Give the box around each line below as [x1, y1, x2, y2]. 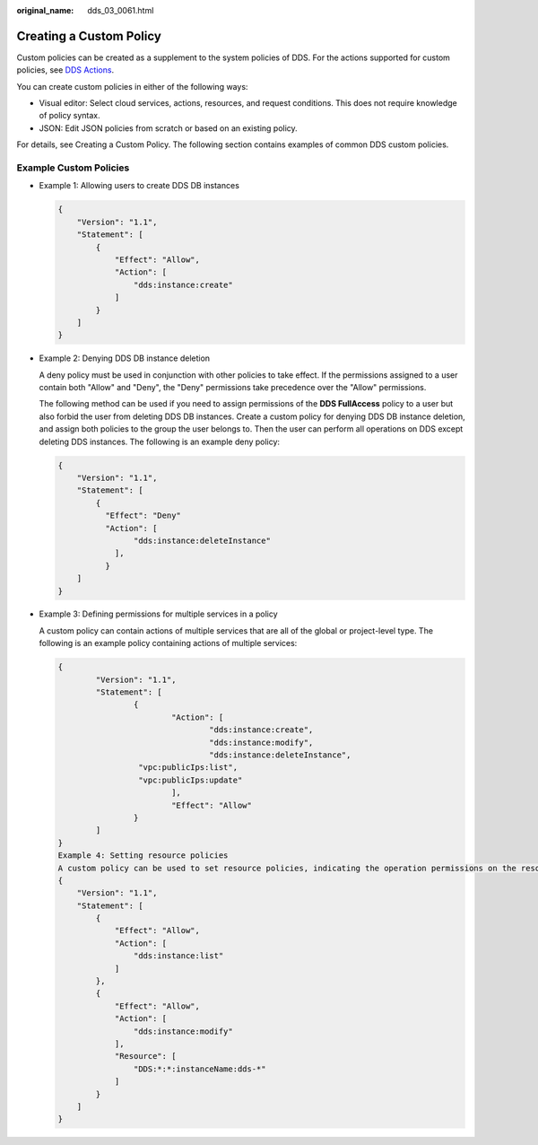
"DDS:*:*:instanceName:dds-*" [133, 1063, 266, 1074]
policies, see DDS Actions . [16, 65, 115, 75]
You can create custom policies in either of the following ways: [16, 81, 248, 92]
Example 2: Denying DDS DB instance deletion [39, 353, 211, 363]
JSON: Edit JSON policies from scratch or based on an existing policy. [39, 122, 298, 134]
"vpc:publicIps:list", [137, 763, 238, 773]
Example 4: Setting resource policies [57, 851, 229, 861]
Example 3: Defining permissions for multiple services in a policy [39, 608, 278, 619]
